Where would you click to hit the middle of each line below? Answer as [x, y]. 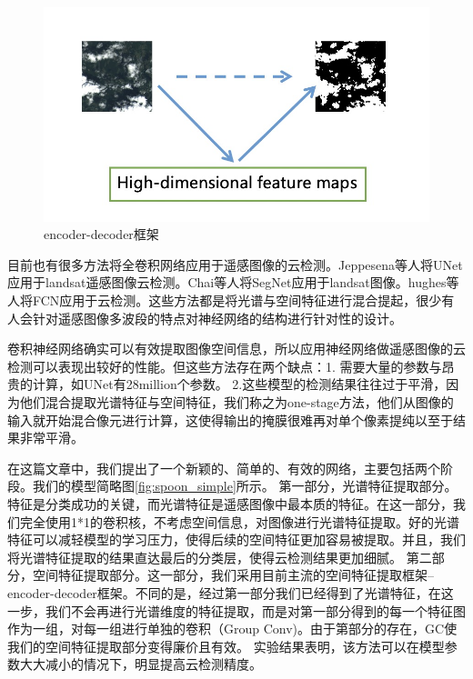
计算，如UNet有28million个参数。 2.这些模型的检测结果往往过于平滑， [239, 384]
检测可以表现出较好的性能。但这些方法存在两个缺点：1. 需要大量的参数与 [225, 366]
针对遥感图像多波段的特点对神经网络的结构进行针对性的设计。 [217, 318]
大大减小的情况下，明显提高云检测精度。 [141, 664]
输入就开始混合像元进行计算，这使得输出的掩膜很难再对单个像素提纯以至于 [230, 419]
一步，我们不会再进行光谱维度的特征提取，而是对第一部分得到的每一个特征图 [236, 610]
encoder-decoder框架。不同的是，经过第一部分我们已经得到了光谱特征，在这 [231, 592]
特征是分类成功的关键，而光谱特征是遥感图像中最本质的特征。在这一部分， [230, 503]
